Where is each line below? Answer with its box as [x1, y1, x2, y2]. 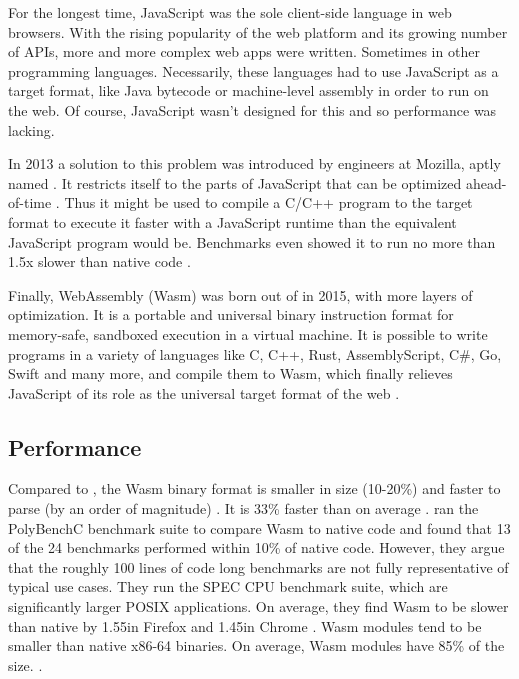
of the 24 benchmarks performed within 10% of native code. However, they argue [8, 537, 505, 558]
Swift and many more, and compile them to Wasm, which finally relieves [8, 363, 453, 384]
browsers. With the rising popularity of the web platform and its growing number [8, 21, 508, 42]
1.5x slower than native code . [8, 251, 191, 272]
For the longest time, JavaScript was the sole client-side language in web [8, 2, 452, 22]
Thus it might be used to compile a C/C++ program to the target [64, 192, 473, 213]
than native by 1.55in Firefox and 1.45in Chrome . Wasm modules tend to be [8, 615, 482, 636]
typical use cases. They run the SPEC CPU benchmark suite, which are [8, 576, 448, 597]
